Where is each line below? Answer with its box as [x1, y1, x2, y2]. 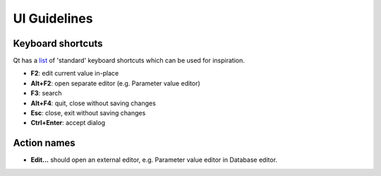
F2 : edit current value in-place [30, 69, 119, 78]
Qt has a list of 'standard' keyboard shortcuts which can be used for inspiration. [13, 57, 245, 65]
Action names [13, 137, 75, 149]
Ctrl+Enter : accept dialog [30, 119, 106, 127]
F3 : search [30, 89, 63, 98]
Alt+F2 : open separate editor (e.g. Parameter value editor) [30, 78, 200, 88]
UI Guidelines [13, 11, 93, 26]
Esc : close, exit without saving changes [30, 109, 146, 117]
